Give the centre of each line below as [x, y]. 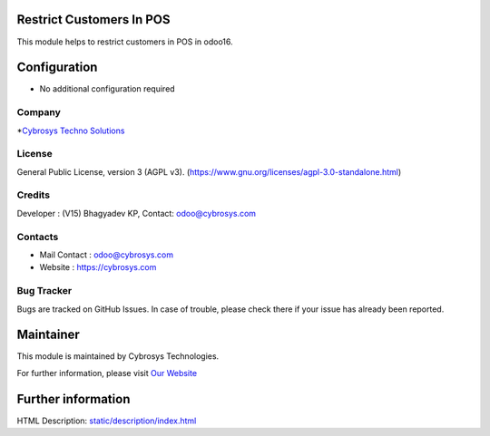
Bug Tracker [44, 291]
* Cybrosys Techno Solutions [71, 131]
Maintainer [49, 335]
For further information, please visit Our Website [107, 373]
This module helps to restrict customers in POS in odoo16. [125, 42]
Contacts [38, 237]
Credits [33, 195]
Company [39, 112]
